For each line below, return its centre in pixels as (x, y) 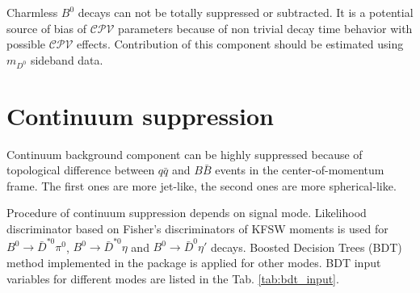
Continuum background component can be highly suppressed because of (185, 154)
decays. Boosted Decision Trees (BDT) (306, 247)
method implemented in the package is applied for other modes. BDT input (194, 262)
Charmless (32, 12)
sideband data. (67, 59)
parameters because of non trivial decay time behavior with (265, 28)
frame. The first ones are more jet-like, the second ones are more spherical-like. (202, 185)
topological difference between (81, 170)
